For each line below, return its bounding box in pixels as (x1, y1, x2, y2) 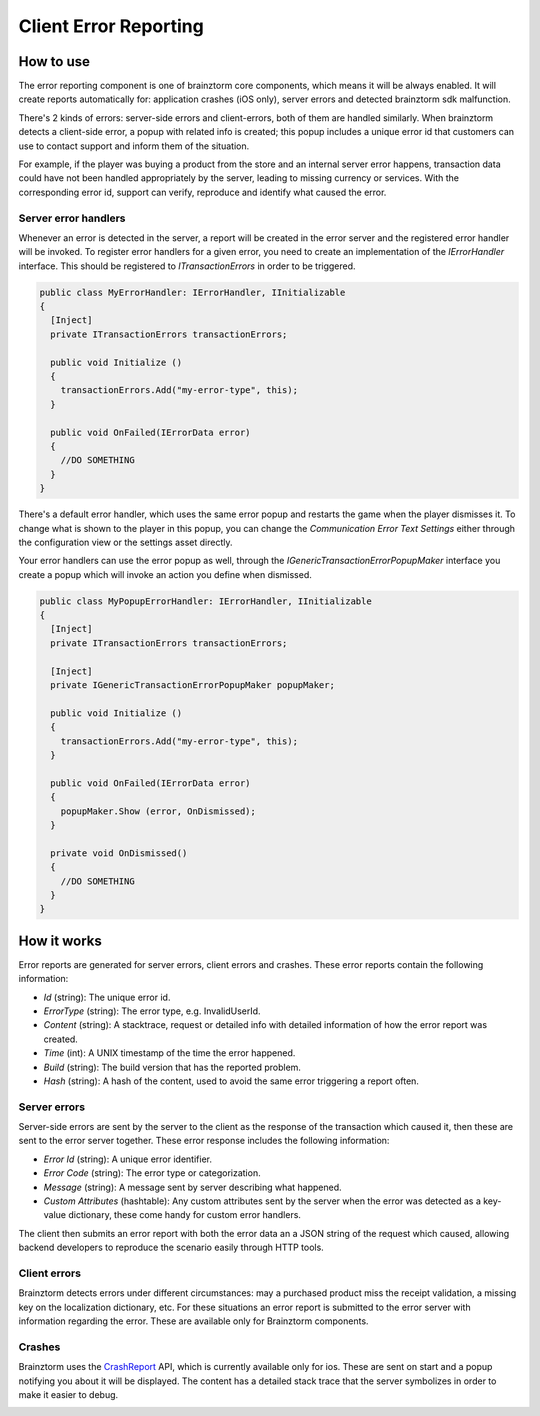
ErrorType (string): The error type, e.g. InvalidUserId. (43, 1005, 261, 1017)
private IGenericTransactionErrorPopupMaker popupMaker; (50, 680, 335, 691)
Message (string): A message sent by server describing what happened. (43, 1181, 342, 1193)
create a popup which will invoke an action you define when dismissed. (18, 568, 312, 580)
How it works (18, 932, 102, 949)
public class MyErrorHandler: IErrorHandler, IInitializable (39, 286, 346, 298)
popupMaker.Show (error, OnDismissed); (60, 805, 257, 817)
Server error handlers (18, 211, 126, 225)
